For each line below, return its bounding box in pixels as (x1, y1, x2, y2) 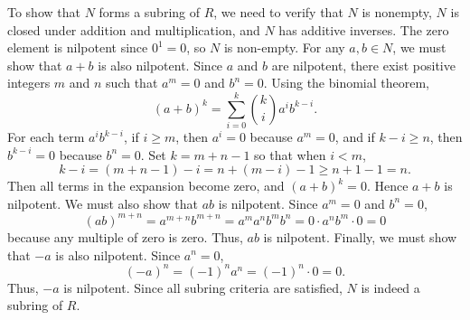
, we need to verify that (213, 3, 343, 21)
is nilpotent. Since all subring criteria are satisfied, (63, 278, 343, 296)
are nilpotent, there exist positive (271, 55, 456, 74)
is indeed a (361, 278, 420, 296)
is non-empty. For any (223, 38, 345, 57)
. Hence (366, 176, 409, 195)
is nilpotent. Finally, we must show (263, 227, 457, 246)
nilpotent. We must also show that (7, 193, 199, 212)
